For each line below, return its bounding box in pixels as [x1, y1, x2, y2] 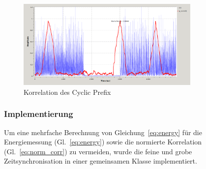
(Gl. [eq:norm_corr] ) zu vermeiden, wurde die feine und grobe [4, 146, 192, 156]
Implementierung [4, 108, 73, 120]
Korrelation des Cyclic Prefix [24, 86, 111, 97]
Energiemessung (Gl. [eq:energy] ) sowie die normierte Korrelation [4, 137, 202, 147]
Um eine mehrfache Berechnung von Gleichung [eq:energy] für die [4, 127, 202, 137]
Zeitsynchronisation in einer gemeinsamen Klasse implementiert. [4, 156, 197, 166]
